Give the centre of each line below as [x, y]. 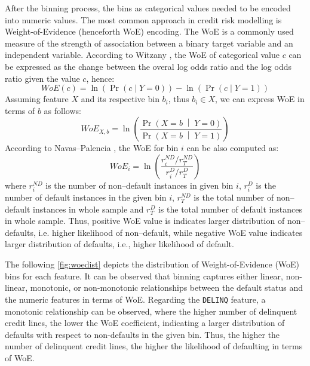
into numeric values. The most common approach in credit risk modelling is [143, 19]
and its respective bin [120, 99]
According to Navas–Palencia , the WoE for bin [92, 148]
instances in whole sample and [88, 209]
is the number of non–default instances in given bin [139, 185]
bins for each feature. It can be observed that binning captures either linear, [144, 276]
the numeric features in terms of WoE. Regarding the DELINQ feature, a [135, 299]
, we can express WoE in [260, 99]
